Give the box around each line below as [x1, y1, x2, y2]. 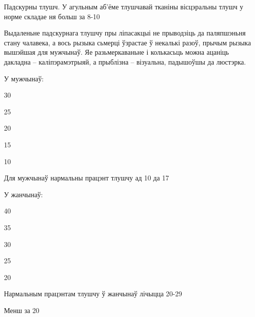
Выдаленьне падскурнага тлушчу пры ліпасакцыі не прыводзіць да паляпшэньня [4, 28, 246, 38]
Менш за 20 [4, 305, 39, 315]
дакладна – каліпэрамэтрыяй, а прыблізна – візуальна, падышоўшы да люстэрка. [4, 56, 246, 67]
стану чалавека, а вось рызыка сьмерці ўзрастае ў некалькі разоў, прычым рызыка [4, 37, 251, 47]
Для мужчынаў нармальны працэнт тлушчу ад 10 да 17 [4, 173, 169, 183]
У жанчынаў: [4, 189, 43, 199]
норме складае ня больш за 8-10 [4, 11, 100, 21]
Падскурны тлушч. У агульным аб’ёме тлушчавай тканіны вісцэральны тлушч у [4, 1, 244, 11]
